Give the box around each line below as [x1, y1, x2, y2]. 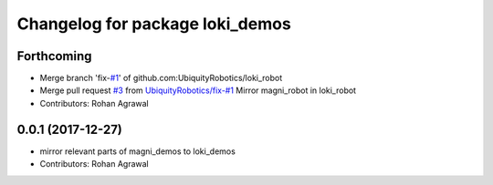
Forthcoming [16, 48, 92, 64]
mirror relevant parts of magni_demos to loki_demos [39, 146, 236, 157]
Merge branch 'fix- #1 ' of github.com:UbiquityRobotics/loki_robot [39, 73, 283, 84]
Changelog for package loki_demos [16, 14, 291, 34]
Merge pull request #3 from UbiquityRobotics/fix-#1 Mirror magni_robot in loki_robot [39, 85, 356, 96]
